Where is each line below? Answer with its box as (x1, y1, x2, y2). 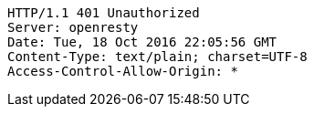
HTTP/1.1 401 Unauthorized (7, 5, 200, 20)
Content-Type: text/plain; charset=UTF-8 (7, 49, 308, 64)
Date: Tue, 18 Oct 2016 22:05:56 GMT (7, 35, 277, 49)
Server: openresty (7, 20, 139, 35)
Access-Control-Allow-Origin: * (7, 64, 238, 78)
